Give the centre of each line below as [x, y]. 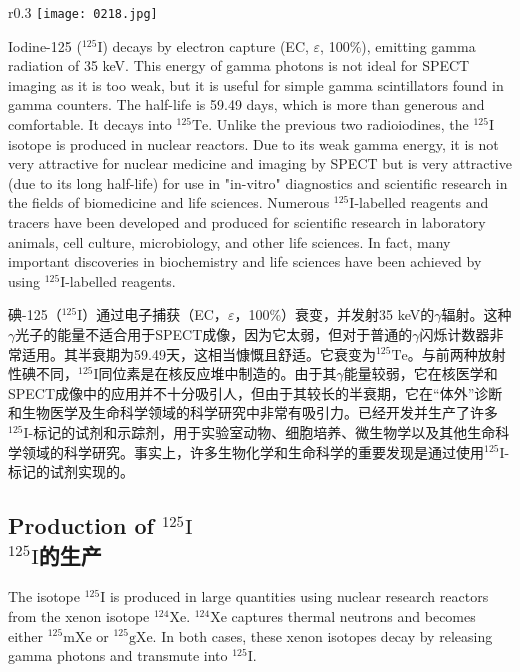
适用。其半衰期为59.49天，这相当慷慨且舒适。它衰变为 [198, 353]
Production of [81, 525]
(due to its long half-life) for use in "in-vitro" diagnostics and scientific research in [258, 182]
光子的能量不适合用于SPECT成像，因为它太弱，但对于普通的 [214, 333]
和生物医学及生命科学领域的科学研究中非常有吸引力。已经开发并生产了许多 [253, 412]
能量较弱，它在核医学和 [420, 373]
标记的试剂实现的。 [71, 471]
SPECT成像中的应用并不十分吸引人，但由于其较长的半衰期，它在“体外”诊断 [255, 392]
